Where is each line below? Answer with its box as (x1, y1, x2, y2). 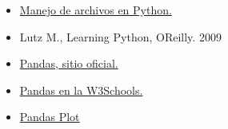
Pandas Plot (19, 108, 80, 125)
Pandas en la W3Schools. (19, 81, 143, 98)
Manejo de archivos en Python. (19, 2, 172, 18)
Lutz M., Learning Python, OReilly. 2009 (19, 28, 222, 45)
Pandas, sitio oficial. (19, 55, 118, 72)
